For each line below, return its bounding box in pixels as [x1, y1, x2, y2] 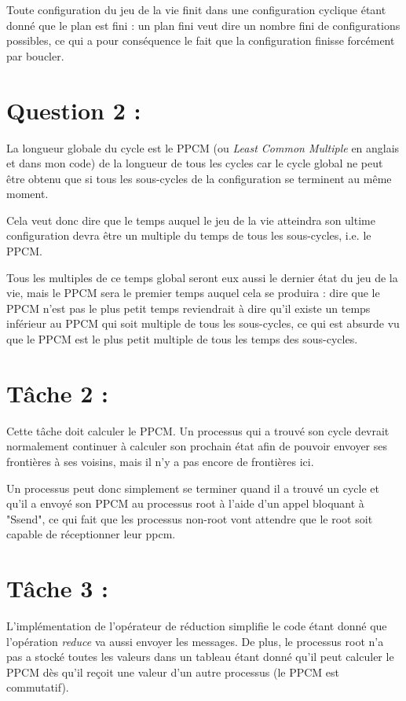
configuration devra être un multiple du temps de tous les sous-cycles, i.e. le [6, 227, 371, 244]
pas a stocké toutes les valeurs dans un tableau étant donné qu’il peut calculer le [6, 648, 394, 665]
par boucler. [6, 47, 64, 64]
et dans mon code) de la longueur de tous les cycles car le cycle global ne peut [6, 155, 383, 171]
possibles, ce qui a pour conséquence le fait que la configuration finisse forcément [6, 32, 395, 49]
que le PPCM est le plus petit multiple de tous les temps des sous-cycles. [6, 331, 358, 347]
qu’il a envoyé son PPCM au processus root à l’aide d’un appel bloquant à [6, 495, 364, 512]
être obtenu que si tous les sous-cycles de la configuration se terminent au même [6, 170, 392, 186]
